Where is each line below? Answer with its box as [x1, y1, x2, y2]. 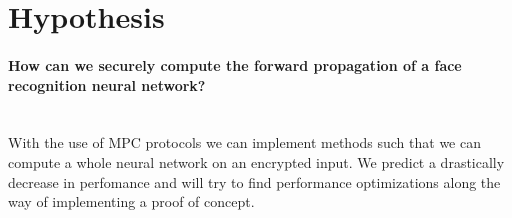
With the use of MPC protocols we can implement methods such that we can [8, 132, 481, 153]
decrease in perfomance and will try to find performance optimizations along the [8, 171, 501, 192]
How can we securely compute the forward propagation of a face [8, 54, 462, 75]
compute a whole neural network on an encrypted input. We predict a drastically [8, 151, 505, 172]
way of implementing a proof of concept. [8, 191, 255, 212]
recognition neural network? [8, 74, 206, 95]
